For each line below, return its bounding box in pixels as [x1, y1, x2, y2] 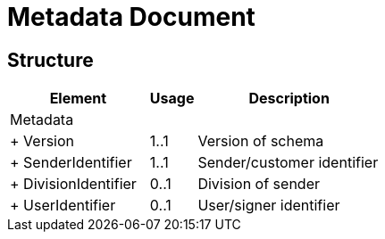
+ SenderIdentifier [10, 153, 132, 172]
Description [248, 89, 330, 108]
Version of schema [197, 132, 324, 151]
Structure [7, 48, 94, 71]
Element [49, 89, 107, 108]
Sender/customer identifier [197, 153, 379, 172]
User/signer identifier [197, 196, 340, 215]
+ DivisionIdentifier [10, 175, 137, 194]
